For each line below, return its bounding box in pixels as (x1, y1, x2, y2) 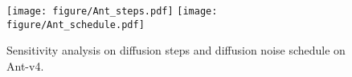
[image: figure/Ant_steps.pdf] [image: (6, 6, 218, 17)
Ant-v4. (6, 57, 44, 74)
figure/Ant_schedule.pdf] (6, 18, 145, 30)
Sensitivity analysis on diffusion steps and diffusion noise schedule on (6, 42, 346, 59)
